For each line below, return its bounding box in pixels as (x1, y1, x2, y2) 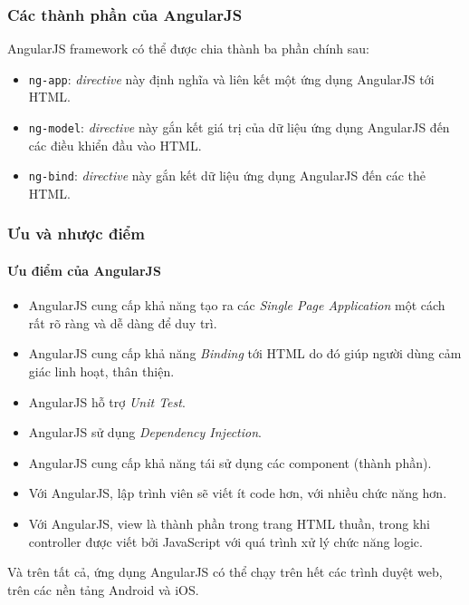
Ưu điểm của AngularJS (7, 261, 161, 279)
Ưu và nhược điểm (7, 222, 145, 245)
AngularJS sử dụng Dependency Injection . (28, 423, 262, 442)
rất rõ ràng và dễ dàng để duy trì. (28, 313, 217, 332)
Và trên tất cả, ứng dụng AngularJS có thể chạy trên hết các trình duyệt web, (7, 562, 443, 581)
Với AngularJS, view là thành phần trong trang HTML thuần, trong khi (28, 513, 430, 532)
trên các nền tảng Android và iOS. (7, 580, 199, 599)
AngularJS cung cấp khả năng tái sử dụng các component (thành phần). (28, 453, 432, 472)
